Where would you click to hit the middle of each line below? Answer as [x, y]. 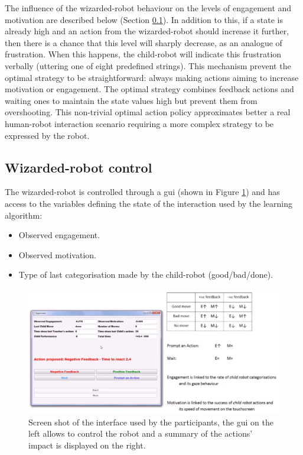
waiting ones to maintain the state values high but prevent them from [131, 100]
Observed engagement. [59, 235]
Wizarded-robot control [79, 167]
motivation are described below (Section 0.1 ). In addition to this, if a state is [144, 19]
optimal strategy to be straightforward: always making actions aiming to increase [152, 77]
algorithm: [24, 215]
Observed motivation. [57, 254]
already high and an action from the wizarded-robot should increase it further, [147, 31]
